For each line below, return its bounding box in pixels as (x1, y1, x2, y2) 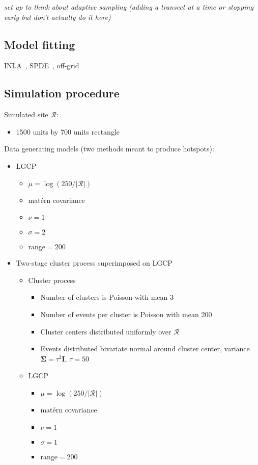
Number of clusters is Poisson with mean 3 (40, 292, 174, 302)
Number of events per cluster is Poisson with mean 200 (40, 308, 212, 319)
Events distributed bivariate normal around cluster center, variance (40, 343, 250, 354)
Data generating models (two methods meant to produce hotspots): (4, 143, 214, 154)
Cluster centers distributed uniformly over (40, 326, 171, 337)
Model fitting (4, 36, 75, 52)
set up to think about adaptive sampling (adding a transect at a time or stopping (4, 2, 253, 12)
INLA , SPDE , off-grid (4, 60, 79, 71)
